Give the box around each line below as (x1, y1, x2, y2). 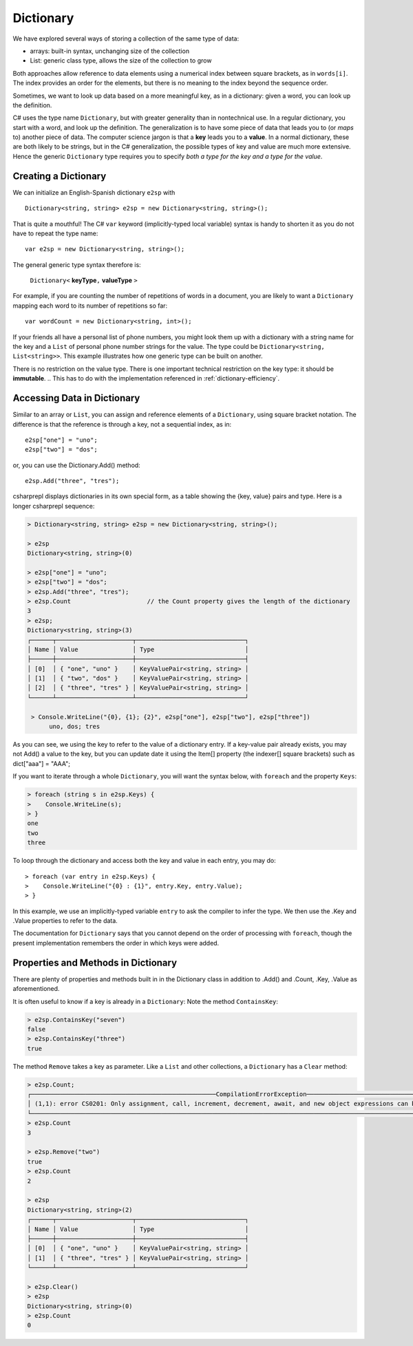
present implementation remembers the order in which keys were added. (12, 939, 220, 947)
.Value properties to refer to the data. (12, 917, 118, 925)
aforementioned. (12, 985, 60, 993)
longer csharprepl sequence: (12, 502, 95, 510)
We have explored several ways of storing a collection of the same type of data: (12, 34, 240, 43)
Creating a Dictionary (12, 170, 107, 182)
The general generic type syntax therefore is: (12, 260, 141, 268)
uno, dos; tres (49, 723, 100, 731)
